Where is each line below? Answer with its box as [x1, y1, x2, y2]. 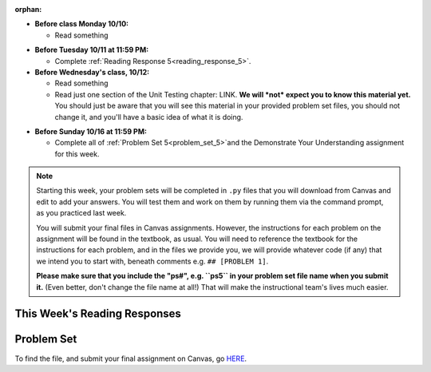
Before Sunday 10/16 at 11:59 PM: [34, 126, 148, 136]
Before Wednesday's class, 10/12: [34, 67, 150, 77]
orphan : [14, 5, 42, 14]
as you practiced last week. [36, 208, 127, 218]
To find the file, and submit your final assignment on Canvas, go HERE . [14, 354, 247, 363]
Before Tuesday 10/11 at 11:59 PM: [34, 45, 149, 55]
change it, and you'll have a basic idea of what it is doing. [54, 112, 243, 121]
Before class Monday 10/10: [34, 19, 129, 29]
